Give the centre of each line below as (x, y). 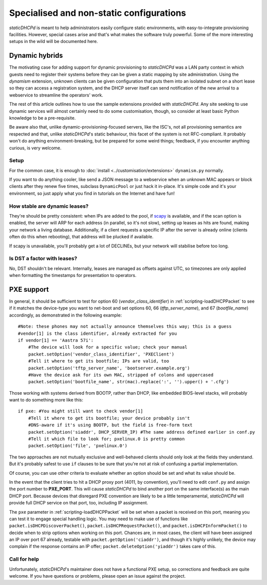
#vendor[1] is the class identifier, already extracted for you (98, 333)
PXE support (29, 289)
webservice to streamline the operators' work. (56, 95)
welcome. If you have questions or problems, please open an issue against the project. (97, 576)
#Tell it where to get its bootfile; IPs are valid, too (98, 361)
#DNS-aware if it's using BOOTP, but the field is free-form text (110, 425)
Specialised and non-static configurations (98, 13)
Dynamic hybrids (36, 56)
